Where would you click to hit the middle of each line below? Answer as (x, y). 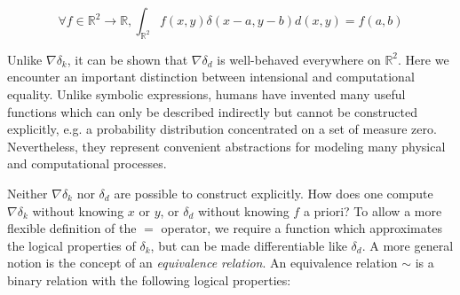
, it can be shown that (127, 59)
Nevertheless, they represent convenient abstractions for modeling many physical (226, 146)
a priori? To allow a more (373, 210)
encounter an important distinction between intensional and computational (211, 77)
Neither (28, 193)
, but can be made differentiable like (249, 245)
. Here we (424, 59)
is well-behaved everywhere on (299, 59)
